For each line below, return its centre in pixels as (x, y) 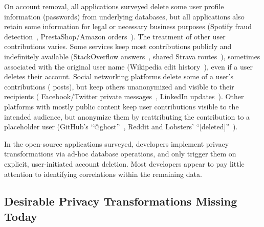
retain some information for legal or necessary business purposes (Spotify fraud (128, 26)
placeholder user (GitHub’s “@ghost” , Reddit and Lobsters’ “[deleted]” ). (121, 127)
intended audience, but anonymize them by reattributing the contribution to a (127, 116)
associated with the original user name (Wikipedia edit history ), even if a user (128, 66)
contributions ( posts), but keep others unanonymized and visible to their (119, 86)
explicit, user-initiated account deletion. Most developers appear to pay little (124, 163)
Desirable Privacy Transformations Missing (121, 201)
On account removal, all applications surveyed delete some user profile (114, 6)
